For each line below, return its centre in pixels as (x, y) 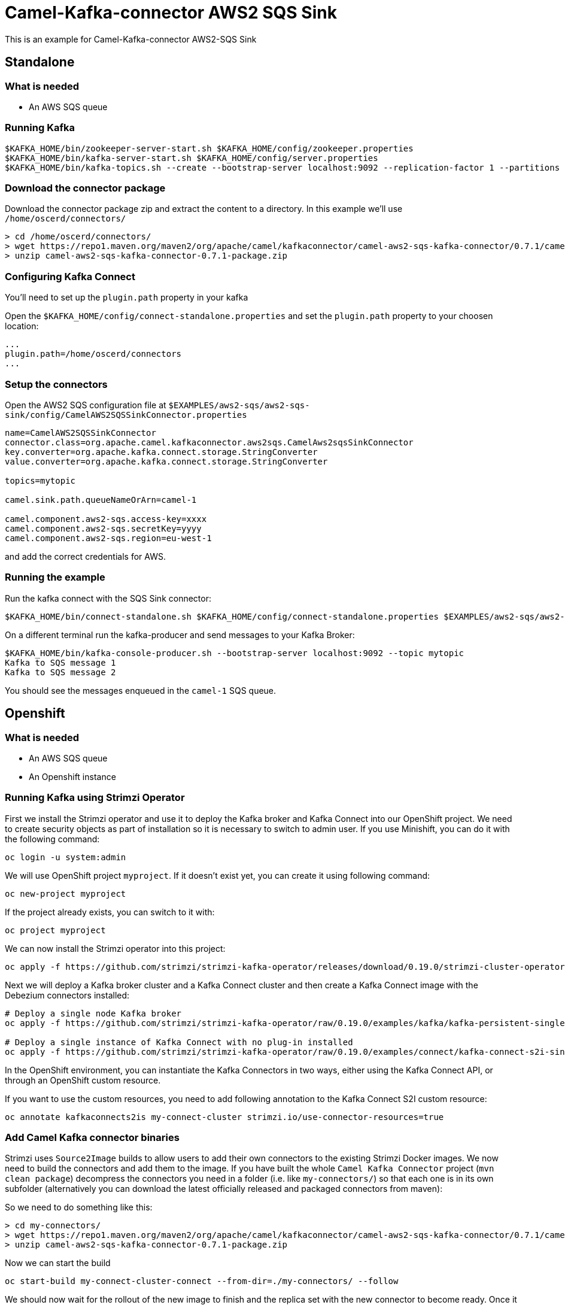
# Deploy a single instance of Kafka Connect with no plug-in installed (179, 1042)
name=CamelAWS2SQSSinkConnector (81, 433)
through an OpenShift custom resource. (83, 1080)
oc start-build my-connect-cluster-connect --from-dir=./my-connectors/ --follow (202, 1281)
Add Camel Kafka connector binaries (92, 1138)
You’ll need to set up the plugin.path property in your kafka (127, 298)
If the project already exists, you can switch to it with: (110, 912)
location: (22, 326)
